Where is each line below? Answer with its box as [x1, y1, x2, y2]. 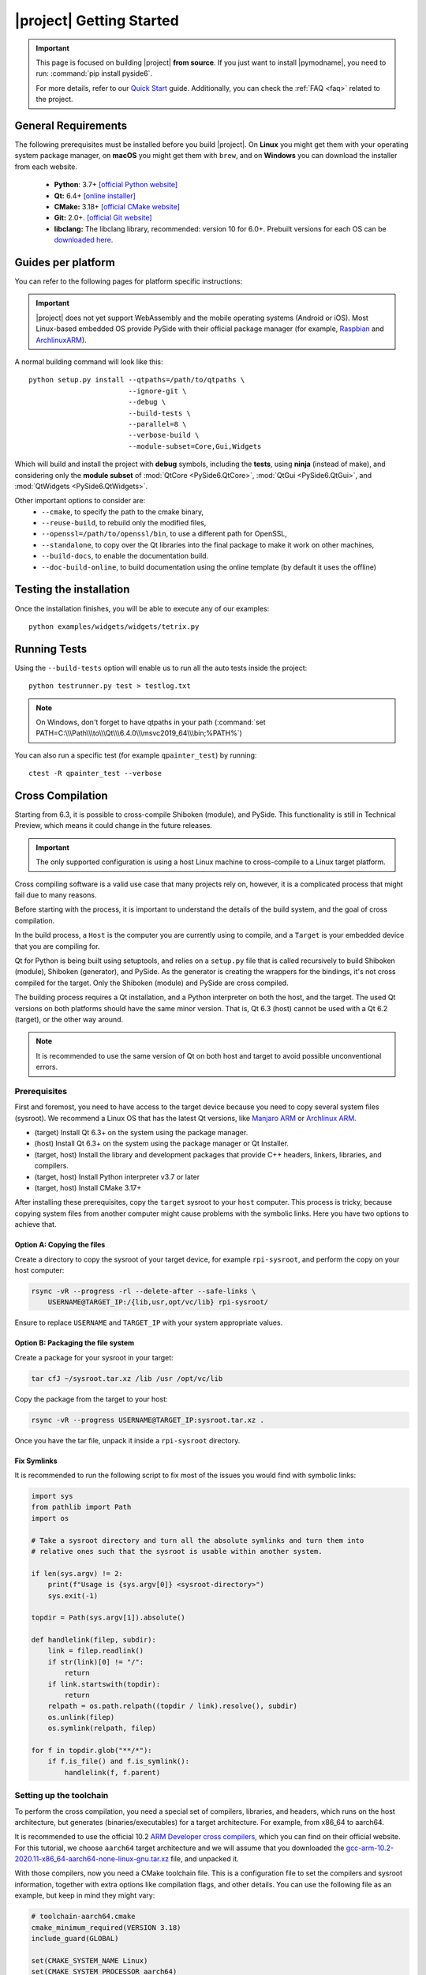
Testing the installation [14, 583, 130, 596]
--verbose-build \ [128, 431, 200, 440]
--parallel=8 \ [128, 419, 187, 428]
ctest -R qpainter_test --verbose [28, 769, 162, 778]
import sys [31, 1492, 73, 1501]
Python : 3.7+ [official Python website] [54, 180, 178, 190]
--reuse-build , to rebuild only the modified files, [41, 518, 207, 528]
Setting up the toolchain [14, 1790, 109, 1801]
